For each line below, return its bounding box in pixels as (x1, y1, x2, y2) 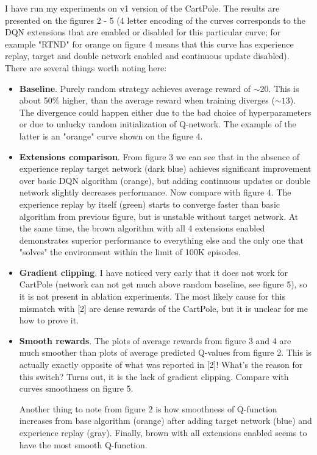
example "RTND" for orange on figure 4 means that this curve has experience (5, 37, 294, 50)
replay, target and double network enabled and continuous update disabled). (5, 49, 290, 62)
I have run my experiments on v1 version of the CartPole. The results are (5, 2, 280, 14)
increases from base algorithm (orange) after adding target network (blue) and (19, 414, 312, 427)
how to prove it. (19, 314, 79, 326)
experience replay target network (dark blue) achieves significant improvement (19, 162, 312, 175)
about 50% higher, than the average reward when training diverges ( (19, 94, 275, 107)
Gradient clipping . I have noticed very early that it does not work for (19, 266, 288, 278)
